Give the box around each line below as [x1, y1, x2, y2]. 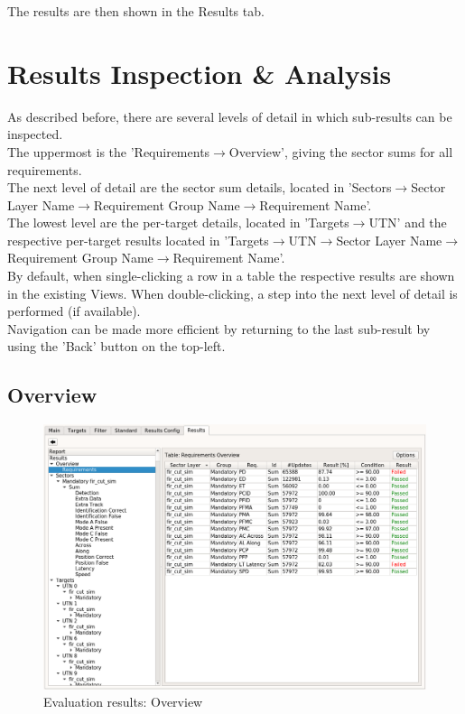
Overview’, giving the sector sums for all [228, 142, 453, 161]
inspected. [7, 125, 63, 144]
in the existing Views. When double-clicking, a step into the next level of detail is [7, 283, 458, 302]
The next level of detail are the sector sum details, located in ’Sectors [7, 178, 392, 197]
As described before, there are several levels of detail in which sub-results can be [7, 107, 452, 125]
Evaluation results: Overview [43, 692, 203, 711]
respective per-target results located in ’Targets [7, 230, 269, 249]
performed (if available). [7, 301, 141, 320]
